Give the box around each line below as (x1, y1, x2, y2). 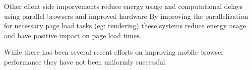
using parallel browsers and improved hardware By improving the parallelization (4, 10, 248, 21)
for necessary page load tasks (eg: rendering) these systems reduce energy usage (4, 20, 246, 31)
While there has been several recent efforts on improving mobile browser (4, 47, 224, 57)
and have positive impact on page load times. (4, 30, 142, 40)
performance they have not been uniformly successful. (4, 56, 167, 67)
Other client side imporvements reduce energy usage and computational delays (4, 1, 243, 11)
